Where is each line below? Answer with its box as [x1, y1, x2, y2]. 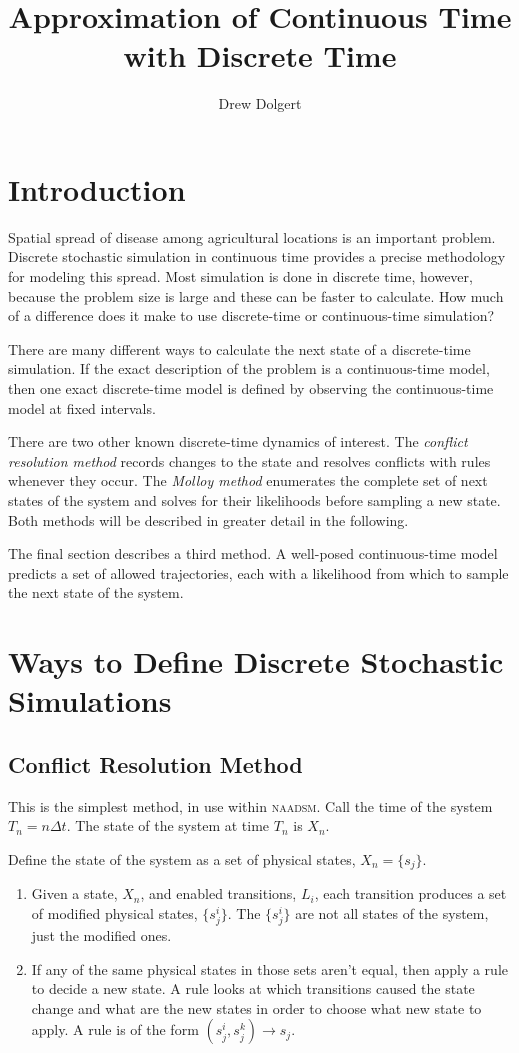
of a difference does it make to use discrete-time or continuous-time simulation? [8, 305, 495, 326]
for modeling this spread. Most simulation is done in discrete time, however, [8, 266, 473, 287]
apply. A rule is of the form [31, 1019, 199, 1040]
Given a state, [31, 883, 118, 904]
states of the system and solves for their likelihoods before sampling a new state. [8, 489, 501, 510]
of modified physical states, [31, 902, 198, 923]
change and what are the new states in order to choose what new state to [31, 997, 482, 1018]
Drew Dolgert [218, 93, 302, 114]
